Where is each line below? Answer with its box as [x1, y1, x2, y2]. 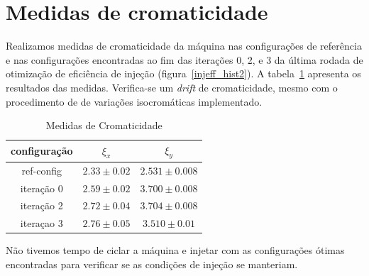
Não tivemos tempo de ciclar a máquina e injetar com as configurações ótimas [6, 243, 345, 258]
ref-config [21, 162, 62, 177]
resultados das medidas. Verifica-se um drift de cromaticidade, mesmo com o [6, 79, 338, 94]
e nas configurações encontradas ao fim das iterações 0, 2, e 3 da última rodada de [6, 52, 363, 67]
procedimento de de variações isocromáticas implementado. [6, 94, 263, 109]
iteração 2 [20, 198, 63, 213]
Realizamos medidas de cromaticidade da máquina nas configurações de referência [6, 38, 362, 53]
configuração [11, 143, 73, 158]
